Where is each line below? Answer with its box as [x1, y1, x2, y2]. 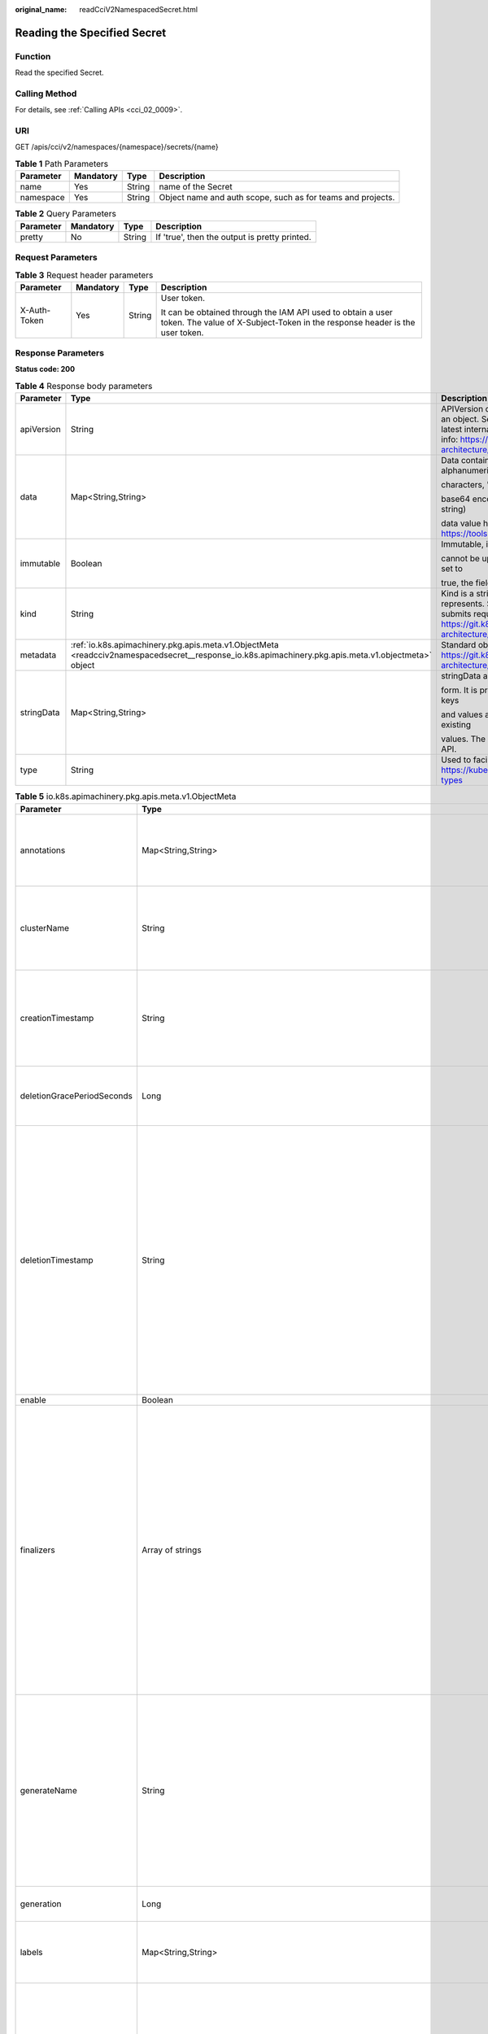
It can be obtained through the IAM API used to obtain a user [160, 306, 394, 317]
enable [20, 1394, 46, 1405]
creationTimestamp [20, 1012, 94, 1024]
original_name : [15, 5, 68, 14]
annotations [20, 845, 66, 856]
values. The [440, 733, 486, 744]
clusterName [20, 922, 69, 933]
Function [15, 50, 51, 62]
